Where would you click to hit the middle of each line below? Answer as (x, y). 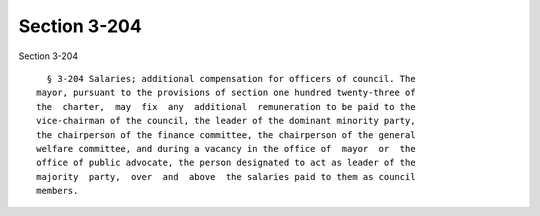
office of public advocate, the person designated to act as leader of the (226, 163)
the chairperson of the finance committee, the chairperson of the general (226, 134)
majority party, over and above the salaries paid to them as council (226, 176)
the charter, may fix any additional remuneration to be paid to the (226, 106)
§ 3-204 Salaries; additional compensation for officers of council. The (231, 78)
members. (57, 191)
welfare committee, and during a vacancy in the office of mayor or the (226, 148)
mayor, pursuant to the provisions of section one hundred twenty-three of (226, 93)
